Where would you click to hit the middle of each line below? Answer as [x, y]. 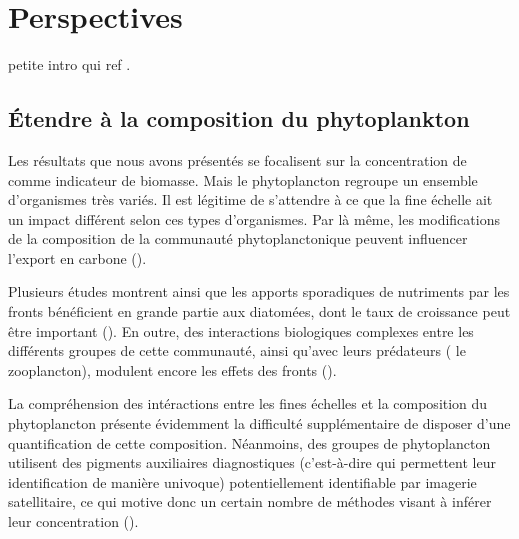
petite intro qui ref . [69, 64]
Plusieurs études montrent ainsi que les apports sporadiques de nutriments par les [259, 291]
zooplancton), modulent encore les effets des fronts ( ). [172, 369]
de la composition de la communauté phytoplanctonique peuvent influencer [238, 238]
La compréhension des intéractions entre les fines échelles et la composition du [248, 403]
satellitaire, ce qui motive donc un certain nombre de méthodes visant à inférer [250, 501]
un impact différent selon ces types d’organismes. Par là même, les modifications [254, 218]
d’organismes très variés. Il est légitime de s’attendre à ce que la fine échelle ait [250, 199]
